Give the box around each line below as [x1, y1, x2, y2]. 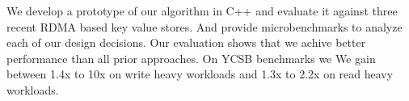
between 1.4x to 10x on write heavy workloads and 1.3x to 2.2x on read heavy [6, 65, 394, 82]
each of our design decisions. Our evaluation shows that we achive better [6, 34, 366, 51]
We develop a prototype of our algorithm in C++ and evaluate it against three [6, 2, 398, 19]
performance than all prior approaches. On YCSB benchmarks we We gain [6, 49, 376, 66]
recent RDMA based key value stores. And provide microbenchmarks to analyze [6, 18, 403, 35]
